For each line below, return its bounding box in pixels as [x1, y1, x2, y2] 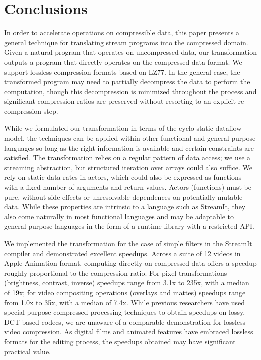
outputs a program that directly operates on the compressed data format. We [4, 56, 242, 67]
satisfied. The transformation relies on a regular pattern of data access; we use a [4, 152, 251, 163]
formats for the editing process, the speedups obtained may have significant [4, 336, 236, 346]
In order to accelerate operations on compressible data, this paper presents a [4, 27, 239, 38]
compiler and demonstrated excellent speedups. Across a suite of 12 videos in [4, 248, 241, 258]
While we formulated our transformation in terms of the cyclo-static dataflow [4, 123, 242, 133]
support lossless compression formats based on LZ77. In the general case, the [4, 66, 240, 77]
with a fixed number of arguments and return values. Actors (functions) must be [4, 182, 251, 192]
